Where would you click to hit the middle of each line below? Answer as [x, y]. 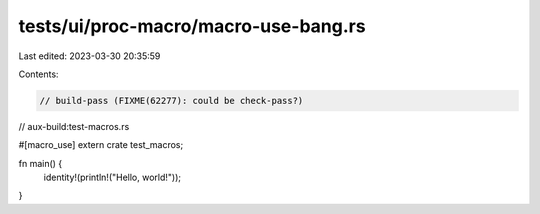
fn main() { [40, 163]
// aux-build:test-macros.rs [74, 126]
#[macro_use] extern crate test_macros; [101, 145]
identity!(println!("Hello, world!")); [112, 177]
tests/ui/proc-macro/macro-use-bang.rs [192, 26]
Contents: [38, 74]
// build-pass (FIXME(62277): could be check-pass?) [171, 100]
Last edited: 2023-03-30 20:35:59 [89, 56]
